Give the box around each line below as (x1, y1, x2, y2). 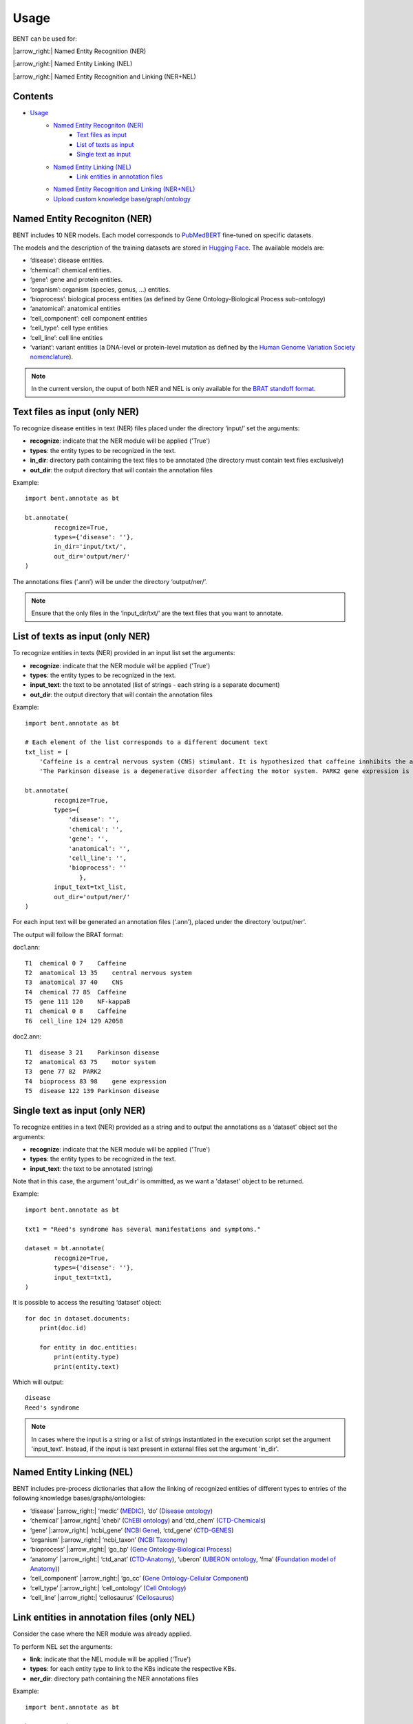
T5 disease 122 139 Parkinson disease (25, 1087, 160, 1095)
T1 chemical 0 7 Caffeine (25, 959, 127, 967)
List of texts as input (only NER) (12, 631, 151, 643)
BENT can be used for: (12, 34, 77, 43)
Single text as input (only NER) (12, 1105, 146, 1116)
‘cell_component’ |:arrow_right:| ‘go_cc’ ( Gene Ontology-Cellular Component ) (30, 1574, 249, 1583)
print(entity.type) (54, 1353, 120, 1361)
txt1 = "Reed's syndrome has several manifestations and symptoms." (25, 1225, 261, 1233)
